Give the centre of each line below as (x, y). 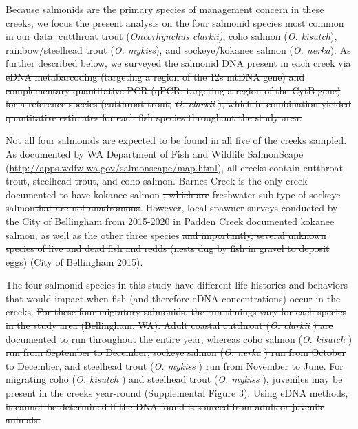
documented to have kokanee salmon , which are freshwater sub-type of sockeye (173, 194)
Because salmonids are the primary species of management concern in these (165, 9)
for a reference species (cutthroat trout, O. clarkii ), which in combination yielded (178, 104)
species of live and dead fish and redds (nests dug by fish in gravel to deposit (168, 248)
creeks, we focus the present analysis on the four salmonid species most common (175, 22)
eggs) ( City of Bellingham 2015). (74, 261)
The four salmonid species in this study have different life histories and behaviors (177, 285)
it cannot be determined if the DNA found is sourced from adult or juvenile (165, 406)
